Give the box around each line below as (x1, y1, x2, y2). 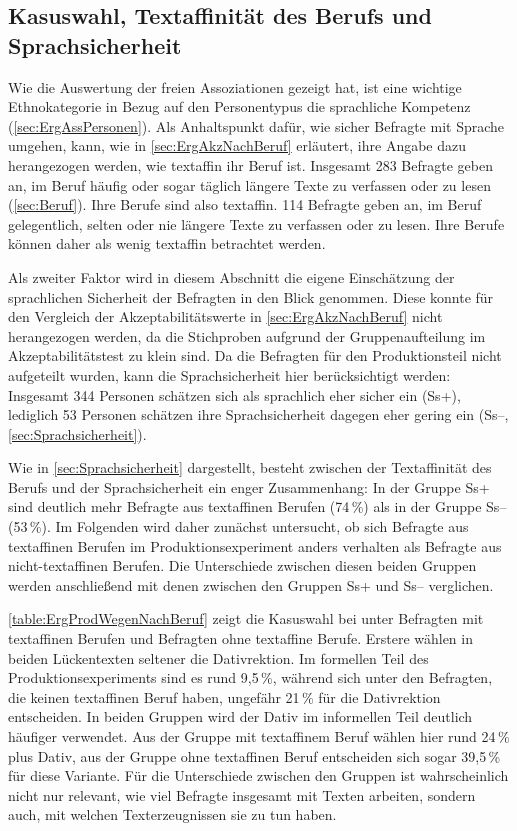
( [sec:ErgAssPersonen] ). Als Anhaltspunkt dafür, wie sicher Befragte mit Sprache (8, 115, 505, 136)
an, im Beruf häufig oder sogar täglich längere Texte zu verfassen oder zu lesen (8, 174, 491, 195)
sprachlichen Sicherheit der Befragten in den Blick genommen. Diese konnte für (8, 286, 494, 307)
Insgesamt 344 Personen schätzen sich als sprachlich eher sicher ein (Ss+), (8, 384, 461, 405)
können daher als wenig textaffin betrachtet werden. (8, 233, 326, 254)
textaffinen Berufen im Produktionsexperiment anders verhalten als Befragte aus (8, 535, 502, 556)
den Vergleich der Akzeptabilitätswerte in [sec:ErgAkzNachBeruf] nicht (8, 306, 443, 327)
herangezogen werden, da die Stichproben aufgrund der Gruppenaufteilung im (8, 325, 486, 346)
